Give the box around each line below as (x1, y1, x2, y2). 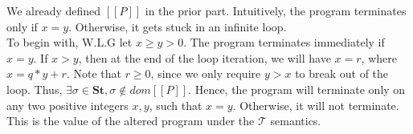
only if (6, 18, 38, 35)
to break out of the (295, 65, 389, 82)
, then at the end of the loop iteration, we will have (78, 49, 331, 66)
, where (361, 49, 397, 66)
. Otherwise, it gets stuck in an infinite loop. (68, 18, 287, 35)
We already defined (6, 2, 101, 18)
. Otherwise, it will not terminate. (232, 96, 399, 113)
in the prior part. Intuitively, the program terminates (145, 2, 407, 18)
